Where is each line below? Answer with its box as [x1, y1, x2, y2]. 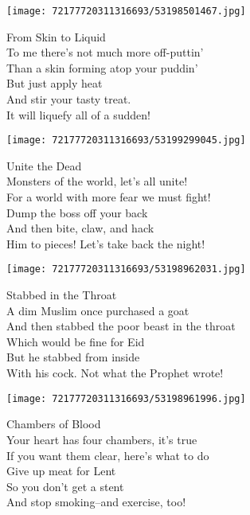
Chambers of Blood [6, 416, 101, 432]
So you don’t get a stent [6, 478, 124, 494]
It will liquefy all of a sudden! [6, 106, 150, 123]
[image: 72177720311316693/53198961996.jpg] [6, 392, 246, 404]
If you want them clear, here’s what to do [6, 447, 209, 463]
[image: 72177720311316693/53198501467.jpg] [6, 6, 246, 17]
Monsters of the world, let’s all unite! [6, 173, 188, 189]
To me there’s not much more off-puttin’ [6, 44, 204, 60]
